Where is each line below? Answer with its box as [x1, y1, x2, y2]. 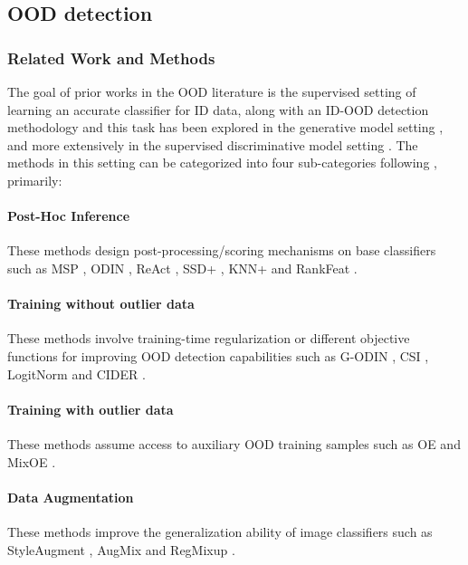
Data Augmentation [7, 487, 134, 506]
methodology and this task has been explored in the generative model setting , [7, 118, 444, 137]
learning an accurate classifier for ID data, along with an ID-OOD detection [7, 100, 429, 119]
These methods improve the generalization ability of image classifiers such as [7, 522, 433, 541]
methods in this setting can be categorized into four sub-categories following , [7, 153, 437, 172]
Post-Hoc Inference [7, 206, 130, 225]
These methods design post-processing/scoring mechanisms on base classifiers [7, 241, 436, 260]
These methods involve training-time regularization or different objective [7, 329, 410, 348]
